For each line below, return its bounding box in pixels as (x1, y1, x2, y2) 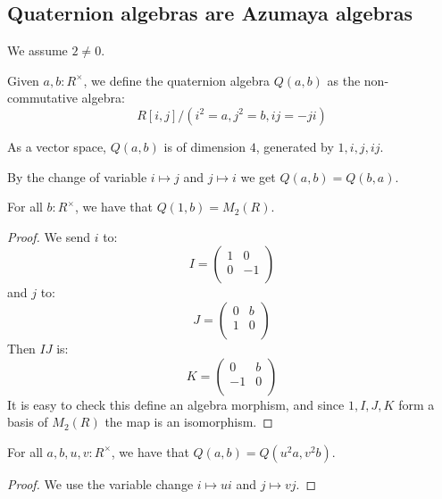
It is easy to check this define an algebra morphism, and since (7, 395, 345, 413)
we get (240, 167, 276, 186)
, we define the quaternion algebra (83, 71, 271, 89)
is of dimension (163, 137, 246, 155)
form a (398, 395, 435, 413)
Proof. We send (7, 227, 90, 245)
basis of (7, 412, 48, 431)
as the (327, 71, 361, 89)
